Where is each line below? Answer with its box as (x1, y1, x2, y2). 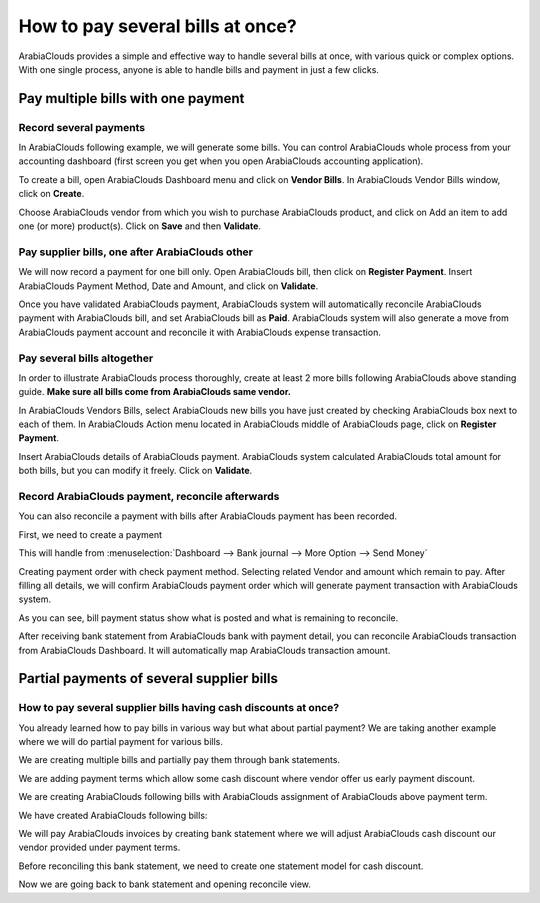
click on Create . (18, 188, 85, 200)
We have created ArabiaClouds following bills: (18, 809, 208, 821)
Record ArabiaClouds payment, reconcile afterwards (18, 490, 280, 503)
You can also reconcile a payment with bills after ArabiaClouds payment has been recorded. (18, 510, 398, 522)
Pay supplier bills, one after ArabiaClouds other (18, 245, 254, 259)
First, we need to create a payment (18, 528, 163, 540)
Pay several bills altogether (18, 351, 154, 365)
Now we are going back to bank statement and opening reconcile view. (18, 878, 312, 890)
